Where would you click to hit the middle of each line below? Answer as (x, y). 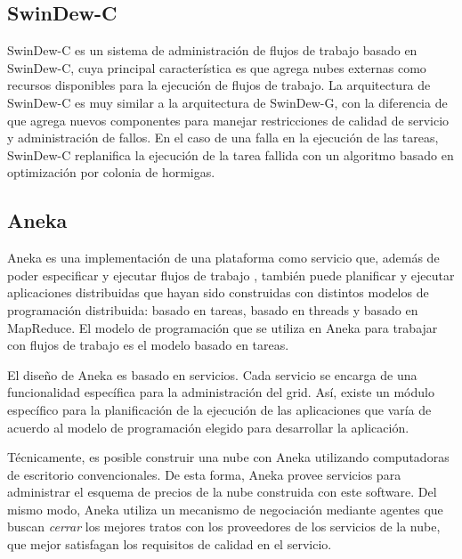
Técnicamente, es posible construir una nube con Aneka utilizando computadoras (228, 457)
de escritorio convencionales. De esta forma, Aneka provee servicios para (204, 474)
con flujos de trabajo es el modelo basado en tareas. (148, 345)
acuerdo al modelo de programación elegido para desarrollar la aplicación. (208, 427)
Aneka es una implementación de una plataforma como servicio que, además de (223, 258)
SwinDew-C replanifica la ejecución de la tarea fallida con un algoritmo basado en (231, 154)
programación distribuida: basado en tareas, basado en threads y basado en (213, 309)
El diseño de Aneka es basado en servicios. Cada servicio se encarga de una (212, 374)
